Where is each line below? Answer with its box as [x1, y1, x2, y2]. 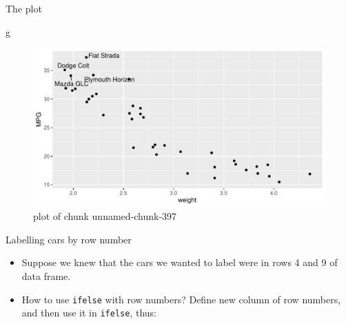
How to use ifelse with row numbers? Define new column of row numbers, [21, 292, 341, 306]
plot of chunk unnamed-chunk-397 [33, 209, 177, 223]
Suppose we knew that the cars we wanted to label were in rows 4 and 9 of [21, 255, 338, 270]
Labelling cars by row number [6, 232, 132, 246]
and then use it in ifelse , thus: [21, 305, 156, 320]
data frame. [21, 268, 71, 283]
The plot [6, 1, 42, 15]
